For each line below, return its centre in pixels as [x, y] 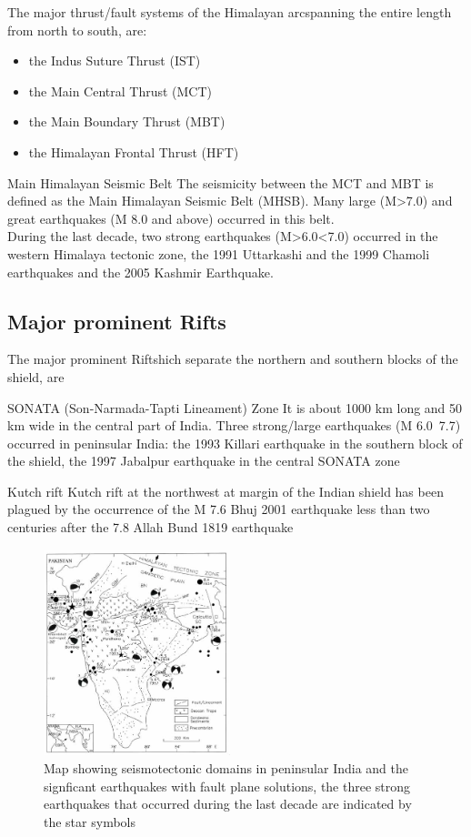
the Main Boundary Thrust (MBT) [127, 121]
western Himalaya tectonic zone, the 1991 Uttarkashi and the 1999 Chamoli [219, 253]
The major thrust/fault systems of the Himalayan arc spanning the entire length [230, 12]
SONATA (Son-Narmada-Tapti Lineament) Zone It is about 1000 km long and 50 [235, 407]
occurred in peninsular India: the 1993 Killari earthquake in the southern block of [235, 443]
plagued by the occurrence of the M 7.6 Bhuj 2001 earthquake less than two [219, 509]
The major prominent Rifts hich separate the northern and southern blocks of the [233, 359]
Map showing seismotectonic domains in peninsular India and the [226, 768]
